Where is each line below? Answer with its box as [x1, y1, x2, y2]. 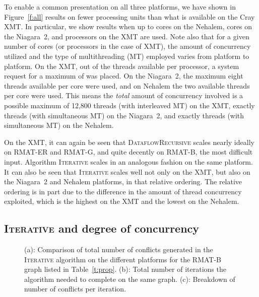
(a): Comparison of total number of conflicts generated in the [24, 244, 213, 255]
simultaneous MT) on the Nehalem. [4, 120, 114, 130]
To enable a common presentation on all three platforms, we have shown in [4, 2, 236, 12]
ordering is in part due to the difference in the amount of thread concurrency [4, 186, 242, 196]
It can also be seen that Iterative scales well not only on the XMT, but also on [4, 166, 250, 177]
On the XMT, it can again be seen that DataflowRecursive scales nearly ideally [4, 136, 254, 147]
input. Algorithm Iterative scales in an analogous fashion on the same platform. [4, 156, 253, 167]
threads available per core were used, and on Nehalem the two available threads [4, 80, 250, 91]
